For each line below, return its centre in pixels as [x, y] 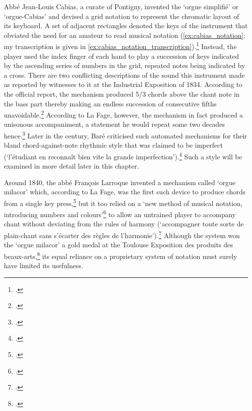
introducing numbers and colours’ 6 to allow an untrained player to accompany [120, 214]
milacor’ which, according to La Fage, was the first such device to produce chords [125, 192]
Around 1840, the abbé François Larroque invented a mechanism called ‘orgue [120, 182]
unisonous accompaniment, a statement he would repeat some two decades [115, 124]
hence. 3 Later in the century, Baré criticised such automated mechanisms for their [126, 135]
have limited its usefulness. [44, 265]
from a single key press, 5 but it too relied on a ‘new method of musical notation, [123, 202]
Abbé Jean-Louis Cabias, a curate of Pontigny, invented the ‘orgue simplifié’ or [121, 6]
